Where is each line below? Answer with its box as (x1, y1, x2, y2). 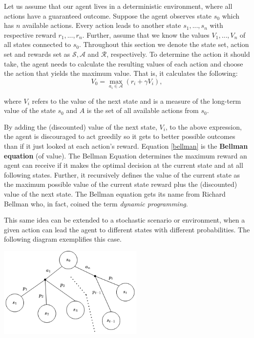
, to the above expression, (165, 121, 242, 132)
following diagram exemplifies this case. (4, 234, 122, 244)
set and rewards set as (4, 48, 70, 59)
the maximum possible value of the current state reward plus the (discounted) (4, 179, 237, 189)
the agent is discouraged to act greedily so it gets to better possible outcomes (4, 131, 235, 141)
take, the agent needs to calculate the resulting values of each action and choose (4, 58, 243, 68)
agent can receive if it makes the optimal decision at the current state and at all (4, 160, 243, 170)
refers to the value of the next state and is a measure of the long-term (32, 95, 241, 106)
